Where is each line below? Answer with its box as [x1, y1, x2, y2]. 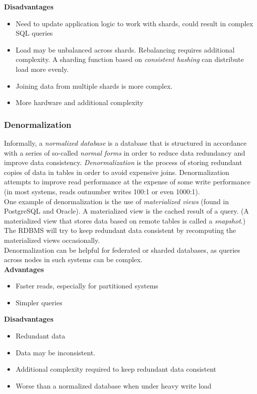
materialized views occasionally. [4, 234, 100, 245]
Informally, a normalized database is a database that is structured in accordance [4, 137, 247, 148]
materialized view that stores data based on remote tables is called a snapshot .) [4, 215, 246, 225]
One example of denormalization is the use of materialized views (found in [4, 196, 229, 206]
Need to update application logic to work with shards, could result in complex [15, 18, 254, 28]
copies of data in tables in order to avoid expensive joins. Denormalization [4, 167, 230, 177]
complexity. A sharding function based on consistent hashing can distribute [15, 54, 244, 64]
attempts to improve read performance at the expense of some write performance [4, 176, 251, 187]
